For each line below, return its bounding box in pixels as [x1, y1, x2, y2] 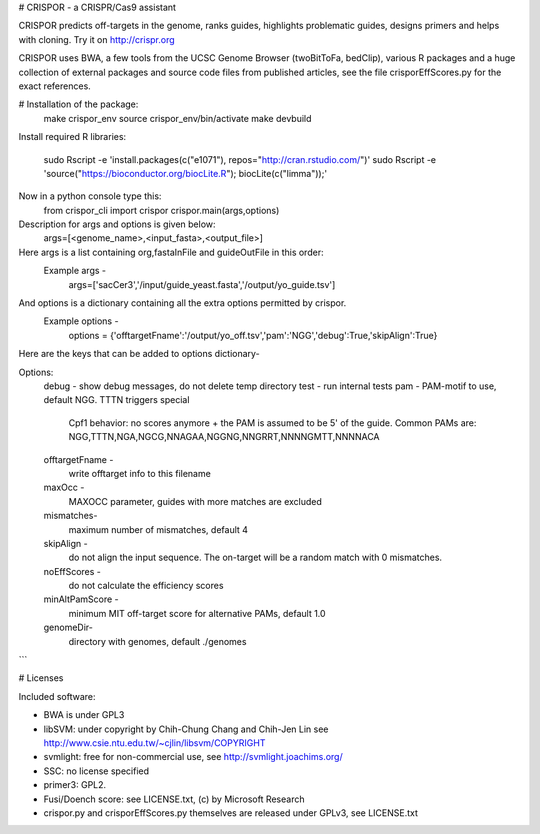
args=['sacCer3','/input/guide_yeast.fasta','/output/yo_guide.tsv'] [68, 278, 336, 290]
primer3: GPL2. [43, 779, 107, 791]
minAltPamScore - [43, 593, 119, 605]
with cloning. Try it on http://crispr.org [18, 33, 175, 45]
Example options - [43, 315, 119, 327]
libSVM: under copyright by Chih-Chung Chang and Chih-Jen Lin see [43, 723, 329, 735]
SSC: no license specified [43, 765, 150, 777]
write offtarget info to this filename [68, 467, 212, 479]
